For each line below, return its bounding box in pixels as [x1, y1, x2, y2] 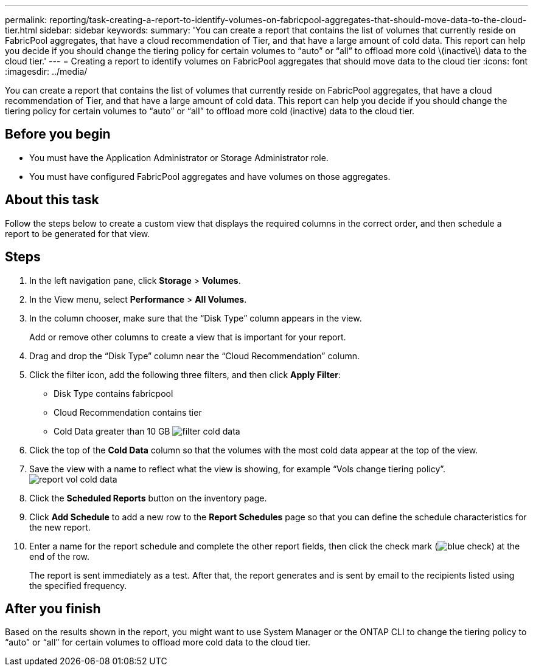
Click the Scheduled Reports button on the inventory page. [29, 492, 267, 503]
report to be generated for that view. [5, 228, 150, 239]
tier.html [5, 25, 38, 35]
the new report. [29, 521, 91, 532]
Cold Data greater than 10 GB [54, 425, 170, 436]
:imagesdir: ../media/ [5, 66, 88, 77]
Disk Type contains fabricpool [54, 388, 173, 399]
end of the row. [29, 551, 90, 562]
